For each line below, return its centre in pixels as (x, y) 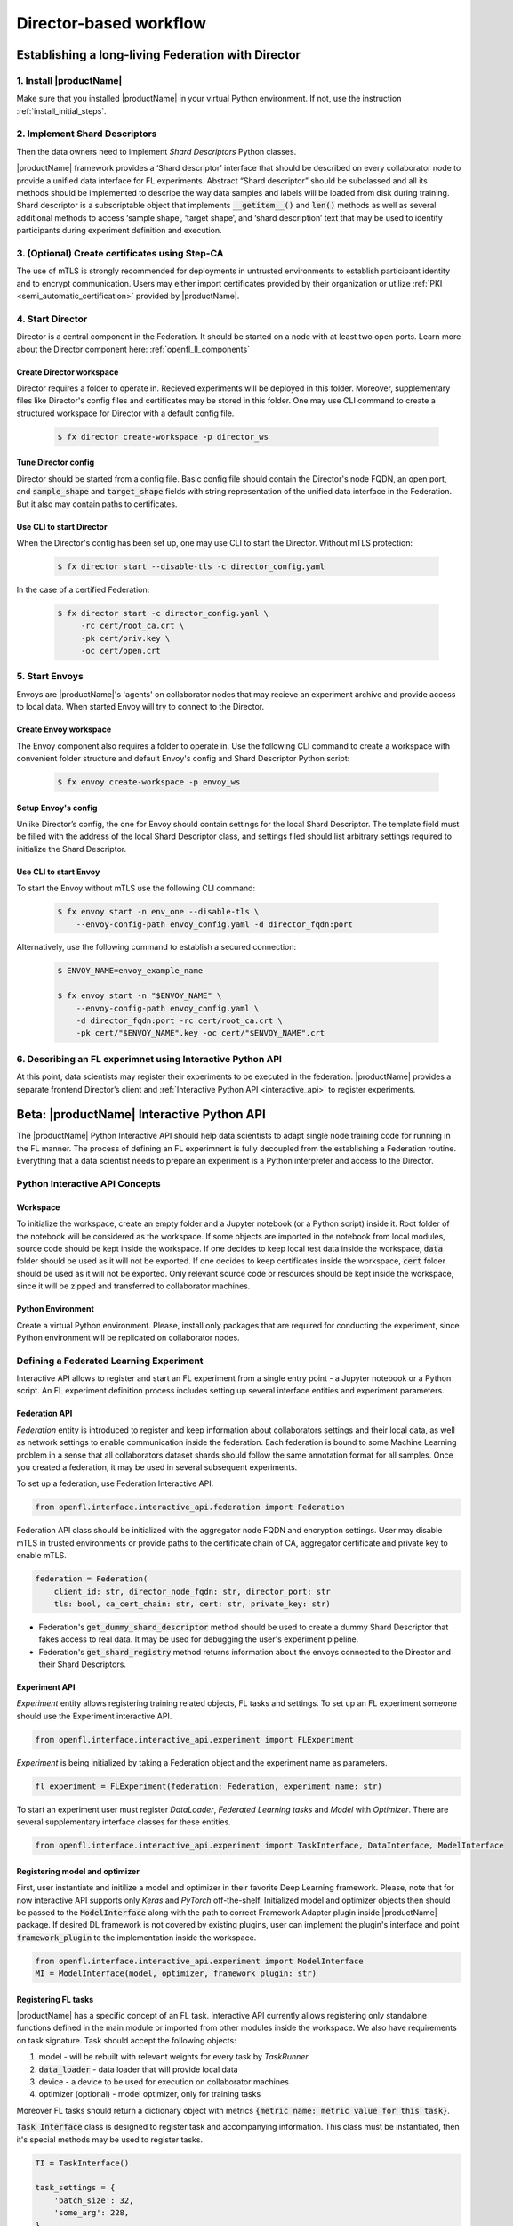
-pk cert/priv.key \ (125, 638)
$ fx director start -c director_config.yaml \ (163, 613)
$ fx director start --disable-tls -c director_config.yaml (191, 566)
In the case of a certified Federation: (83, 589)
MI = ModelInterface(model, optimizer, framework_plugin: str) (176, 1974)
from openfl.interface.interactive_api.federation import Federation (190, 1507)
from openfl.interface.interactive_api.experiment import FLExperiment (195, 1739)
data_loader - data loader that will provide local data (139, 2069)
